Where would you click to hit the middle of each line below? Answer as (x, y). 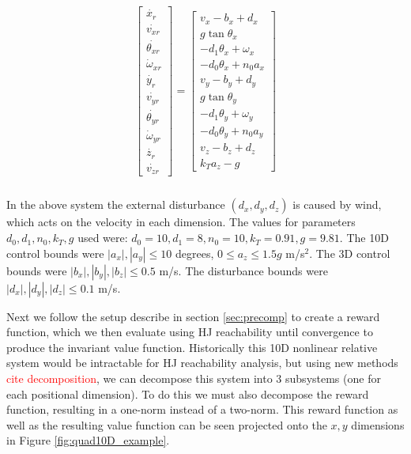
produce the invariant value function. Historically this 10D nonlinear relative (192, 347)
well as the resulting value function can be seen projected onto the (167, 424)
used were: (103, 238)
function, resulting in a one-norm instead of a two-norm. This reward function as (202, 409)
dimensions (378, 424)
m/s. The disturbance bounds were (243, 270)
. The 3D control (350, 253)
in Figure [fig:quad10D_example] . (88, 440)
